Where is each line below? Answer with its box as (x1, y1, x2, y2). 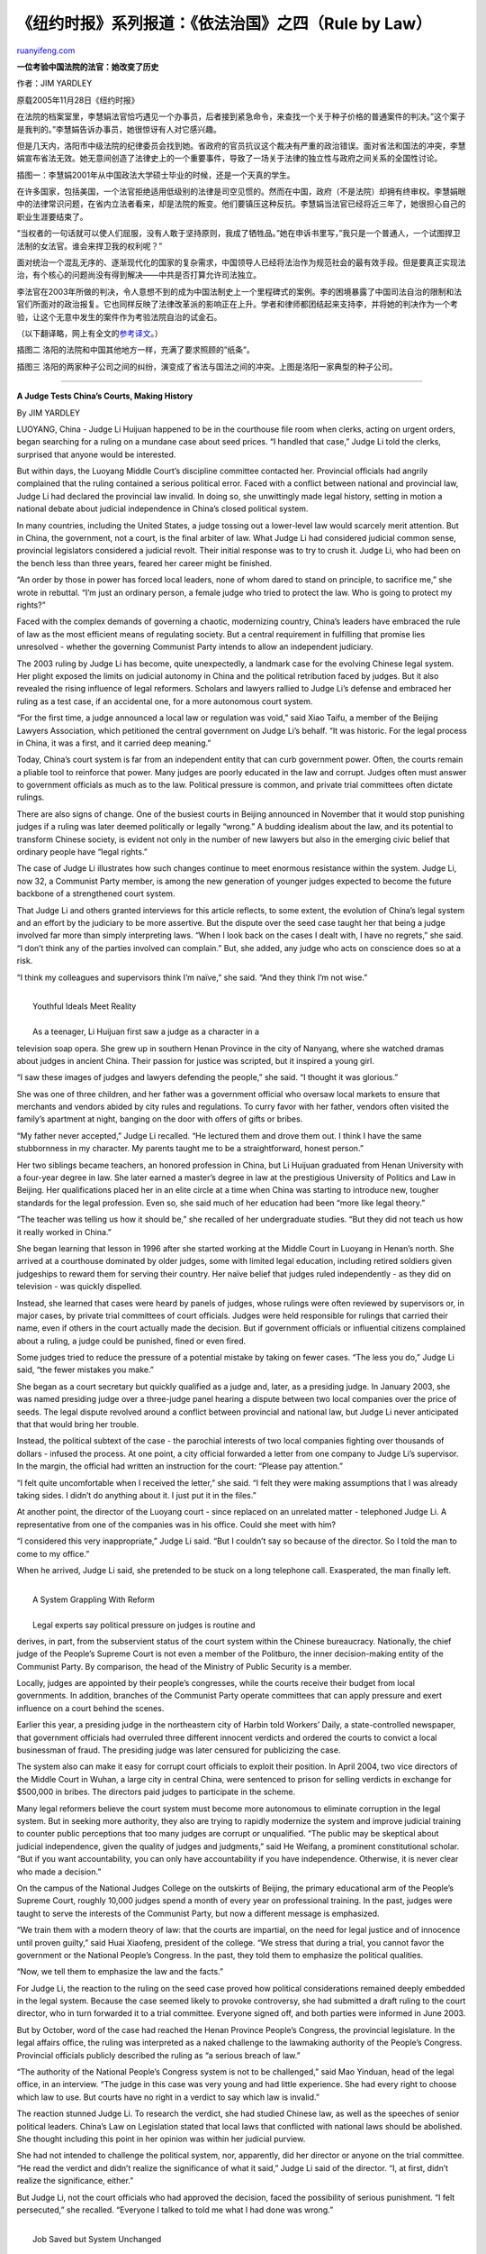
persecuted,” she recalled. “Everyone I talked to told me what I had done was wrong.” (16, 2204, 334, 2215)
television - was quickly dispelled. (16, 1281, 143, 1292)
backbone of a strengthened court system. (16, 888, 175, 899)
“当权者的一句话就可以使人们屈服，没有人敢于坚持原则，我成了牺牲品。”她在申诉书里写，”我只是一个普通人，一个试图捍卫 (16, 228, 461, 239)
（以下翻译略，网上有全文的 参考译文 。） (16, 327, 163, 338)
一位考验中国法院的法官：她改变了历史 (16, 61, 159, 72)
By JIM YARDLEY (16, 407, 81, 418)
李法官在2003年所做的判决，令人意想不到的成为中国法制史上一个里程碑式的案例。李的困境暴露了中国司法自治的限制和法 (16, 286, 463, 297)
